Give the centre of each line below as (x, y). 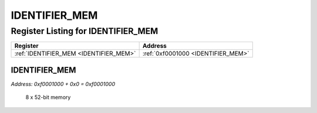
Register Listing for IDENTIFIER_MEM (85, 31)
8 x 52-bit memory (48, 97)
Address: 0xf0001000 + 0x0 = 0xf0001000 (63, 84)
